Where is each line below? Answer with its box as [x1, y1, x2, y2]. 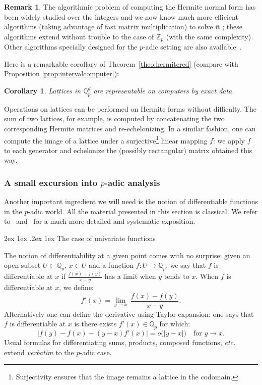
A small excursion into [4, 176, 98, 188]
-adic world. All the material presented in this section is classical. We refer [28, 206, 258, 216]
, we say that [166, 260, 206, 270]
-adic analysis [104, 176, 160, 188]
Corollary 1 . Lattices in [4, 85, 81, 96]
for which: [159, 318, 190, 329]
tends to [164, 271, 189, 281]
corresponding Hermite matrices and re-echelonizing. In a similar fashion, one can [4, 123, 256, 133]
